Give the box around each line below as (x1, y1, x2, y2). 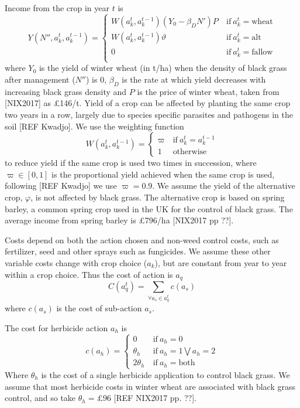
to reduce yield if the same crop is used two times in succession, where (5, 157, 257, 169)
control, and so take (5, 392, 76, 404)
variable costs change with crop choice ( (5, 256, 147, 268)
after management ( (5, 73, 75, 86)
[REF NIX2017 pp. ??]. (113, 392, 196, 404)
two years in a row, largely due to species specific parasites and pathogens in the (5, 108, 293, 121)
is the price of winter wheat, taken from (137, 85, 280, 97)
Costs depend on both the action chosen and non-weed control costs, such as (5, 233, 279, 246)
